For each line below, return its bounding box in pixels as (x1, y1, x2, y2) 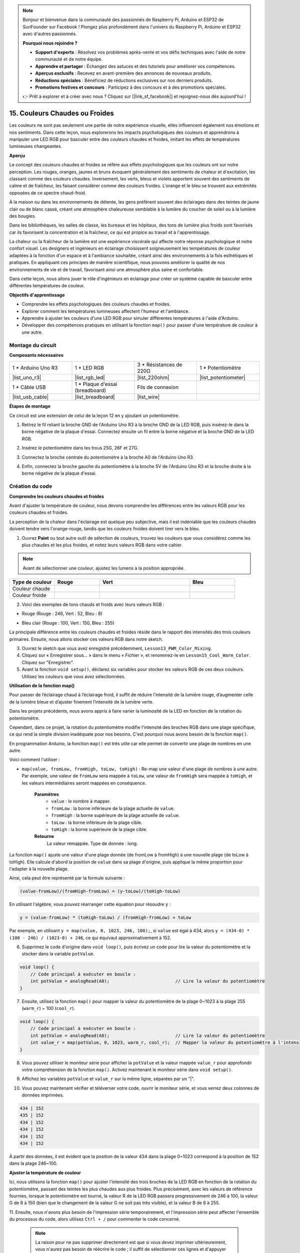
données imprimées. (21, 1092, 64, 1098)
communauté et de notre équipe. (35, 56, 103, 62)
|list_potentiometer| (199, 374, 245, 381)
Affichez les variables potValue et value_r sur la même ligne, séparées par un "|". (21, 1076, 195, 1082)
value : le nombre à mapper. (51, 798, 111, 804)
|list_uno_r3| (12, 374, 41, 381)
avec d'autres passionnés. (22, 31, 77, 37)
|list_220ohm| (137, 374, 169, 381)
